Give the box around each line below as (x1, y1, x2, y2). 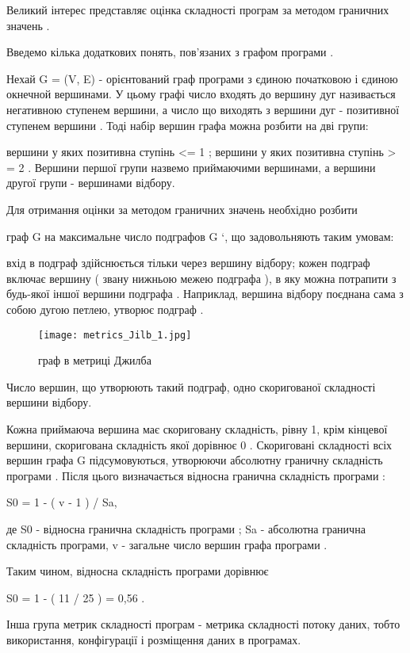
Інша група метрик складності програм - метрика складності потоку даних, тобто (6, 616, 400, 632)
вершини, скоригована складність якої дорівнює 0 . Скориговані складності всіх (6, 436, 393, 453)
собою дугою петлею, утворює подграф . (6, 300, 204, 317)
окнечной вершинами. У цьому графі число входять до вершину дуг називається (6, 86, 396, 102)
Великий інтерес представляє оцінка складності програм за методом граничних (6, 2, 389, 17)
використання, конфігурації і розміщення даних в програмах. (6, 631, 301, 647)
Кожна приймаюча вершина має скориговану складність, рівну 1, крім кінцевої (6, 420, 388, 437)
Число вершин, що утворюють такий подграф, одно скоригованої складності (6, 378, 376, 395)
